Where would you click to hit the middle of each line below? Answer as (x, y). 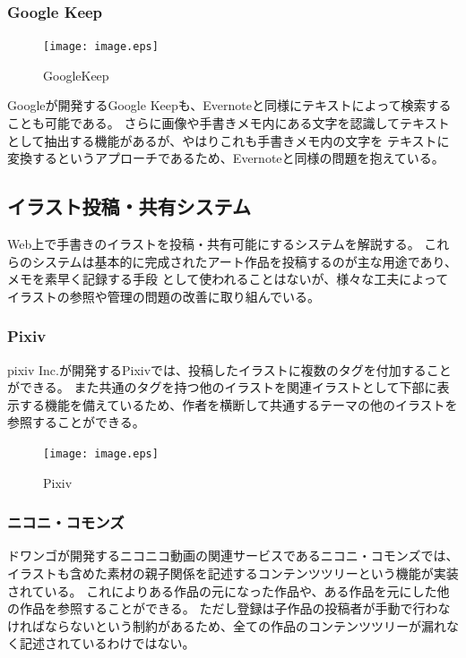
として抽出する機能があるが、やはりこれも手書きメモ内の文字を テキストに (229, 140)
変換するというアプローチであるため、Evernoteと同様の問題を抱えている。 (226, 158)
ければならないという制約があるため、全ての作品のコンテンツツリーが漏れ (227, 625)
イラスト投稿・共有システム (129, 206)
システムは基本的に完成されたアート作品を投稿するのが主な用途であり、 (245, 261)
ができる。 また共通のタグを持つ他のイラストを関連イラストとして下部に (222, 387)
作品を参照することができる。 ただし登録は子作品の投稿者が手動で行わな (235, 608)
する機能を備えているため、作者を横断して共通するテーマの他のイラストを (238, 404)
